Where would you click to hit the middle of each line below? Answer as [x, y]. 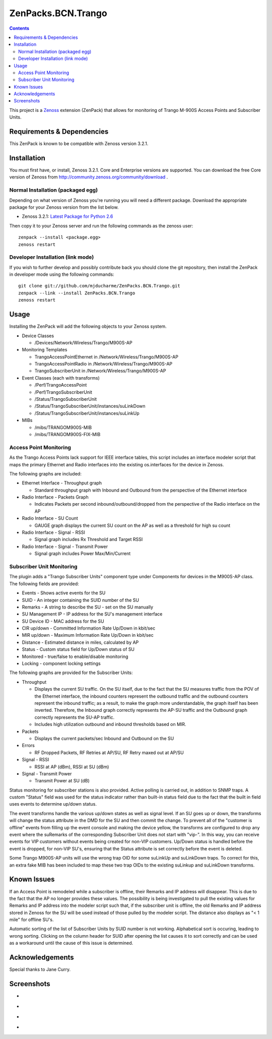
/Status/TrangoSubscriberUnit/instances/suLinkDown [90, 406]
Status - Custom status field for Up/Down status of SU [78, 649]
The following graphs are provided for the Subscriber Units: [71, 673]
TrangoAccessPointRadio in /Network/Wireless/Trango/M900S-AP [104, 364]
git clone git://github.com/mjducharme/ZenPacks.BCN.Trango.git [99, 286]
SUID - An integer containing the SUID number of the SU [81, 600]
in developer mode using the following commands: [62, 274]
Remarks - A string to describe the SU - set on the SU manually [88, 607]
